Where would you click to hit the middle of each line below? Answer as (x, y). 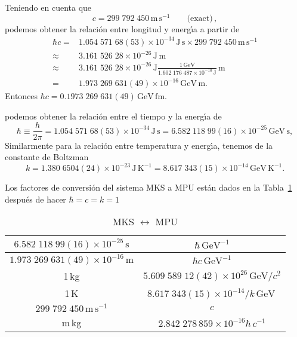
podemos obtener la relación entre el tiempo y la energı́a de (113, 116)
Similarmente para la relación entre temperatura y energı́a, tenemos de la (139, 145)
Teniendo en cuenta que (48, 7)
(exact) (200, 18)
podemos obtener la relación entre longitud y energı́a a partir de (122, 28)
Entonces (21, 96)
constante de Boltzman (47, 157)
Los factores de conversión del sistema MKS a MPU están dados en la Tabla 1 (148, 187)
